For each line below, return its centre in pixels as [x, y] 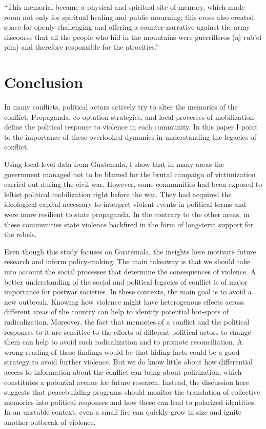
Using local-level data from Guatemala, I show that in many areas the [114, 164]
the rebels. [21, 234]
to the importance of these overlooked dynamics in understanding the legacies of [130, 136]
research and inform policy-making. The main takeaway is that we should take [127, 261]
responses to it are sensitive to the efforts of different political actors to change [128, 331]
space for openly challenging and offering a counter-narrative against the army [127, 27]
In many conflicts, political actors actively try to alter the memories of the [121, 107]
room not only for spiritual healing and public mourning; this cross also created [129, 17]
